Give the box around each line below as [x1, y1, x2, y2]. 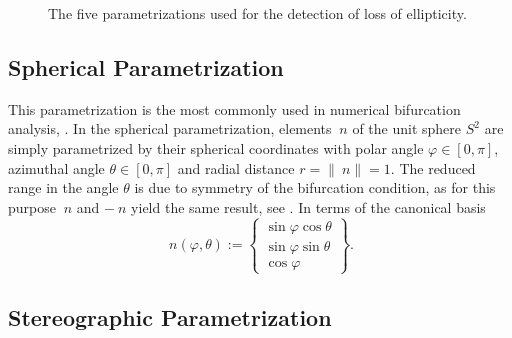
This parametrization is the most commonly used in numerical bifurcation [8, 98, 461, 119]
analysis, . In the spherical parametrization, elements [8, 118, 332, 139]
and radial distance [177, 157, 295, 178]
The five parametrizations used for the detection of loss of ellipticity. [48, 3, 467, 23]
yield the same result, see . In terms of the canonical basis [131, 196, 486, 217]
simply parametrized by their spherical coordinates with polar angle [8, 137, 424, 158]
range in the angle [8, 177, 119, 198]
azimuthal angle [8, 157, 105, 178]
